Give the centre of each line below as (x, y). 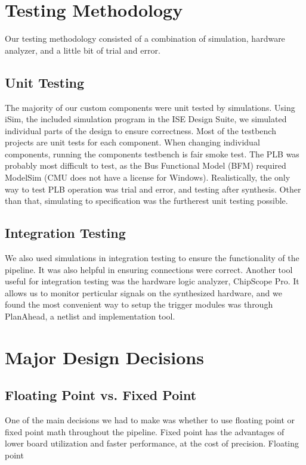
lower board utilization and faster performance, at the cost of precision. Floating (152, 443)
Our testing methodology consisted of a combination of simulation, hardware (145, 38)
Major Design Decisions (104, 357)
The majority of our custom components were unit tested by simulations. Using (150, 107)
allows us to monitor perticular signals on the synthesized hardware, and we (143, 292)
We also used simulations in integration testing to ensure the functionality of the (152, 258)
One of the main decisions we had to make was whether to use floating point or (150, 420)
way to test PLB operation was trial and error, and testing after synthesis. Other (153, 189)
